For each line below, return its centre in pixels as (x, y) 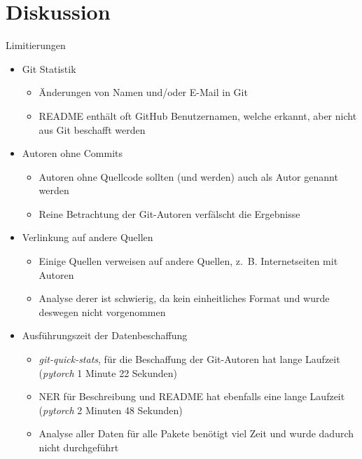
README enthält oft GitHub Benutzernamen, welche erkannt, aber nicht (198, 115)
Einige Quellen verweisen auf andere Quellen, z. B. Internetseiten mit (188, 261)
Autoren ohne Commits (72, 153)
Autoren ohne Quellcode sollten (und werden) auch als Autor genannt (188, 176)
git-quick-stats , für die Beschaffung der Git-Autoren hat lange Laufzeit (189, 359)
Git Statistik (49, 68)
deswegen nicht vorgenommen (102, 311)
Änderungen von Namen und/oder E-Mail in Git (143, 92)
